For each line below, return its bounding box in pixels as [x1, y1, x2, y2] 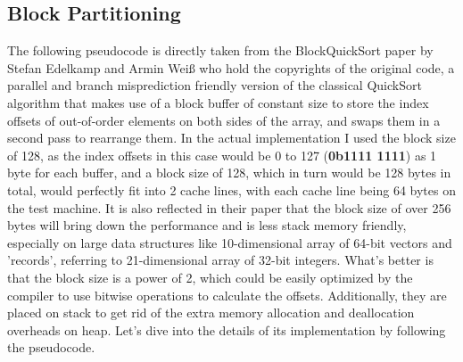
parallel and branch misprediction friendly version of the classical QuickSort [7, 76, 422, 95]
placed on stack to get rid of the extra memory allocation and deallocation [7, 303, 415, 322]
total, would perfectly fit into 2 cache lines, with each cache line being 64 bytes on [7, 180, 456, 199]
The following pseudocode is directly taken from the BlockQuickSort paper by [7, 41, 434, 60]
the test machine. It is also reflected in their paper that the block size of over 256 [7, 198, 451, 217]
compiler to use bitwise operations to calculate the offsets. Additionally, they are [7, 285, 447, 304]
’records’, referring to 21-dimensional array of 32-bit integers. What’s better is [7, 251, 434, 269]
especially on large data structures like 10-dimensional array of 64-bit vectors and [7, 233, 452, 251]
